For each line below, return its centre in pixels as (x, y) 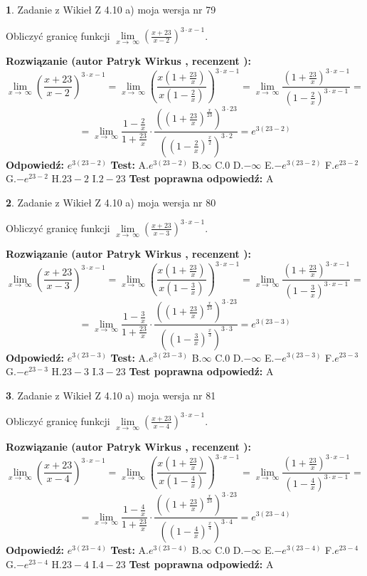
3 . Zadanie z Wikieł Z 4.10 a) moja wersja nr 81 (111, 395)
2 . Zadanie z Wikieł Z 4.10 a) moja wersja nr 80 (111, 202)
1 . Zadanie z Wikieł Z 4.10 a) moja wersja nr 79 (111, 9)
